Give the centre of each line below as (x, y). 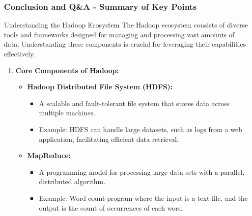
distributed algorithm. (72, 181)
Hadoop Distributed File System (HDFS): (100, 87)
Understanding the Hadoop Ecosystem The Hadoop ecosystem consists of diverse (126, 25)
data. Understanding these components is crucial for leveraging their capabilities (125, 44)
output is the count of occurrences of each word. (112, 207)
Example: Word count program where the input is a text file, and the (143, 198)
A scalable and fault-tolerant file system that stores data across (134, 103)
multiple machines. (67, 113)
